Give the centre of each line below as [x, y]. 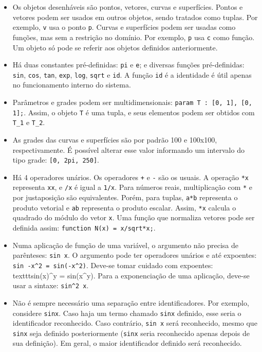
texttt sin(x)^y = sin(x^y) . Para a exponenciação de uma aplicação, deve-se [131, 275]
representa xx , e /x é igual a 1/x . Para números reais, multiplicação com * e [133, 187]
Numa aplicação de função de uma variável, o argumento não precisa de [126, 245]
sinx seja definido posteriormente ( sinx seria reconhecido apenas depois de [131, 333]
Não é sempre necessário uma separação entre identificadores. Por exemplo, [131, 302]
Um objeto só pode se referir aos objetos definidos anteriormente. [115, 47]
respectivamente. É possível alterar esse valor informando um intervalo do [128, 149]
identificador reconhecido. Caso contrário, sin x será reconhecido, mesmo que [135, 323]
